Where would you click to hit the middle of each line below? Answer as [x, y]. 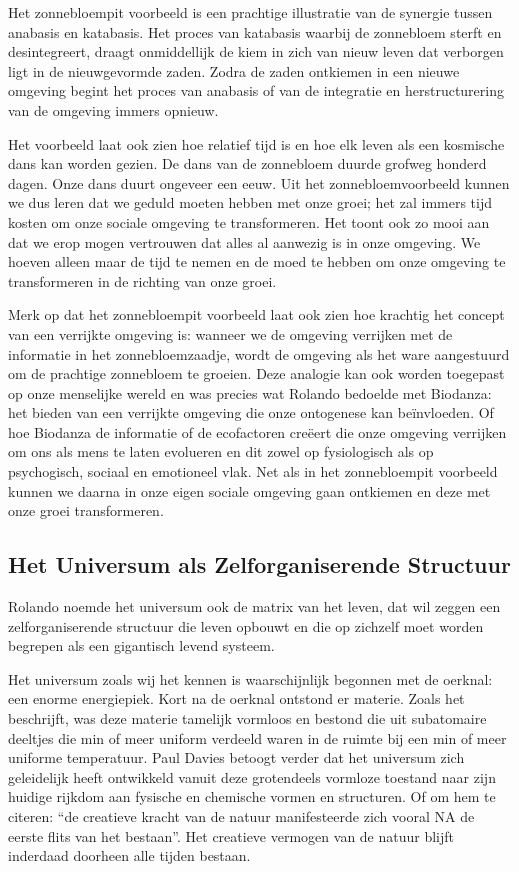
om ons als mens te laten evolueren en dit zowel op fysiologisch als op [221, 451]
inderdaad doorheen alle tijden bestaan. [129, 855]
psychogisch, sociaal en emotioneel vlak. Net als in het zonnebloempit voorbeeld [253, 471]
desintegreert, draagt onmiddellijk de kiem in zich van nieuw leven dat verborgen [256, 51]
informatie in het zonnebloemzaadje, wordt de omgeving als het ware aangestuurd [259, 353]
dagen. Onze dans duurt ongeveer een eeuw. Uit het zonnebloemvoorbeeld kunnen [259, 182]
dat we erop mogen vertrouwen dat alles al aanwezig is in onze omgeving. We [244, 241]
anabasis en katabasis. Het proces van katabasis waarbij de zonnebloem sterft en [255, 31]
